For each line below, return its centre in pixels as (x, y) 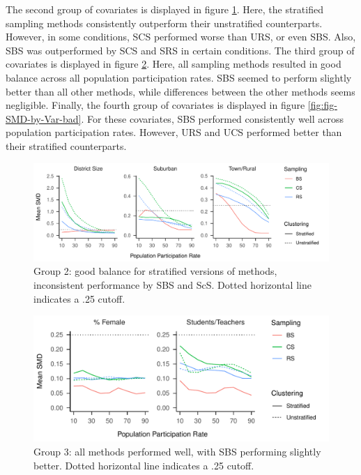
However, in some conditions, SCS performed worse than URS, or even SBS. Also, (181, 37)
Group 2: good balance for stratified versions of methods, (155, 271)
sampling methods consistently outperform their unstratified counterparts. (164, 23)
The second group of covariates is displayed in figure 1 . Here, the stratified (164, 9)
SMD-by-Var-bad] (44, 118)
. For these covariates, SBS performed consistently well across (213, 118)
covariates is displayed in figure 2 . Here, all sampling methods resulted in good (174, 64)
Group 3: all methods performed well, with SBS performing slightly (177, 452)
